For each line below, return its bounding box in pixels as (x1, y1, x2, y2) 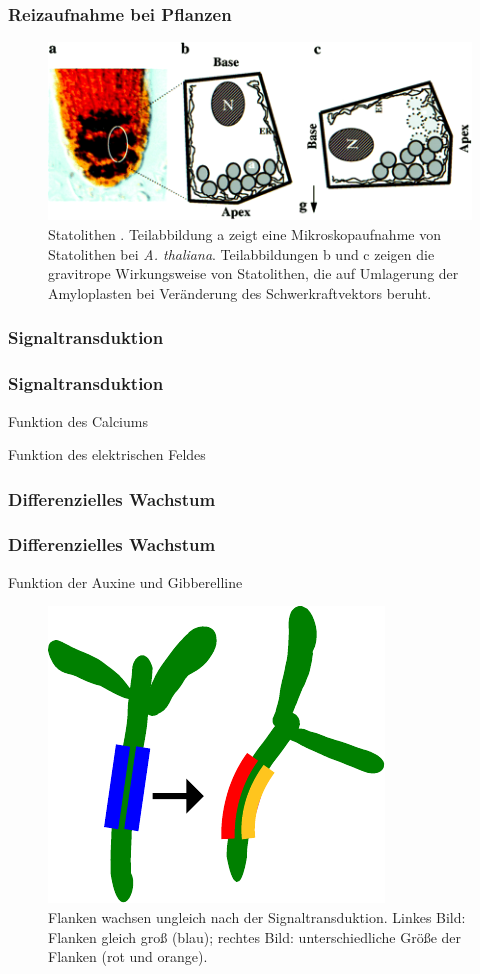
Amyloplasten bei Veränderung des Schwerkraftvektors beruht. (48, 282, 432, 303)
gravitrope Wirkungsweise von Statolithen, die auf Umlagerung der (48, 263, 459, 284)
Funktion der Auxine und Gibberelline (8, 571, 243, 592)
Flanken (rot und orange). (48, 946, 208, 967)
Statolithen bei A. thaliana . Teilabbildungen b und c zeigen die (48, 243, 435, 264)
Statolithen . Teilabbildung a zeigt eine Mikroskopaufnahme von (48, 224, 441, 245)
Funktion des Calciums (8, 410, 148, 431)
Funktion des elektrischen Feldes (8, 444, 206, 465)
